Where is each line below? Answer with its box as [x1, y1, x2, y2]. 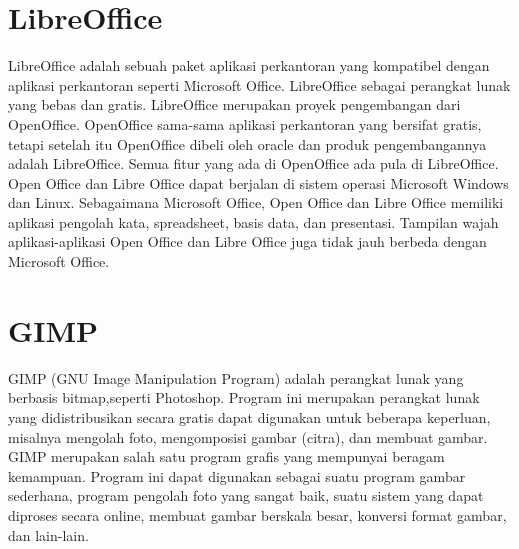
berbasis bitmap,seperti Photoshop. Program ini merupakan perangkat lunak [8, 387, 480, 408]
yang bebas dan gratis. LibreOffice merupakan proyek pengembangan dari [8, 94, 461, 115]
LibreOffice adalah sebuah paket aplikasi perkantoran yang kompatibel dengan [8, 55, 490, 76]
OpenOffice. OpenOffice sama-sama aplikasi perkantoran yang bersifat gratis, [8, 113, 482, 134]
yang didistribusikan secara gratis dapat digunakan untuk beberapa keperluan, [8, 406, 491, 427]
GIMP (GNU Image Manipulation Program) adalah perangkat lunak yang [8, 367, 464, 388]
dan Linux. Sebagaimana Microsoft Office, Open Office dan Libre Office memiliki [8, 192, 504, 213]
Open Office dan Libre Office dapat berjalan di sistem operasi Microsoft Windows [8, 172, 509, 193]
